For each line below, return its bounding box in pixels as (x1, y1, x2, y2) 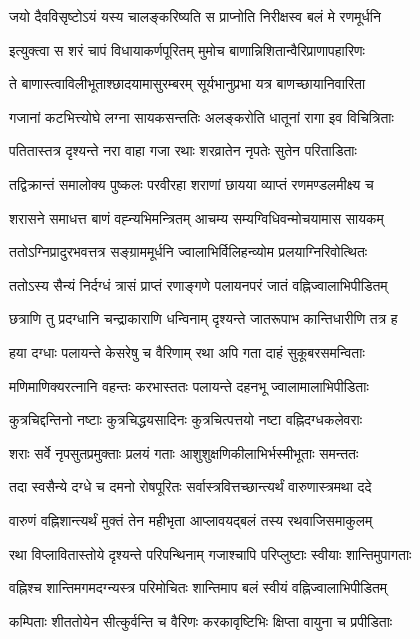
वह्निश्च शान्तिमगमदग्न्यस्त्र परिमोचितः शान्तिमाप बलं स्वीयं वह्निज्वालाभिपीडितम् (9, 577, 388, 598)
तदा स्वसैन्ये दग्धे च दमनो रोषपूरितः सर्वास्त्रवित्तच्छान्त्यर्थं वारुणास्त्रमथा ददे (9, 476, 372, 497)
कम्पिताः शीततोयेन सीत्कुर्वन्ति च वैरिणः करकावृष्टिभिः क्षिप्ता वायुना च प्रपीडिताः (9, 610, 393, 631)
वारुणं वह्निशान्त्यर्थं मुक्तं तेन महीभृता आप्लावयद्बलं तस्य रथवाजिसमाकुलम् (9, 509, 373, 530)
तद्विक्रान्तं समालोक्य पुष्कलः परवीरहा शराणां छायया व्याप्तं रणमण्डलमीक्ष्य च (9, 173, 374, 194)
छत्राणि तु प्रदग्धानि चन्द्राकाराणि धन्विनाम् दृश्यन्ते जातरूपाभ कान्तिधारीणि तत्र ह (9, 308, 398, 329)
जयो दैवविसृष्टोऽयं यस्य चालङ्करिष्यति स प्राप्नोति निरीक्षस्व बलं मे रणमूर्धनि (9, 6, 381, 26)
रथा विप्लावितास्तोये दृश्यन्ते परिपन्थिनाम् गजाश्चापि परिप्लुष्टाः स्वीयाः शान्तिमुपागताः (9, 543, 412, 564)
